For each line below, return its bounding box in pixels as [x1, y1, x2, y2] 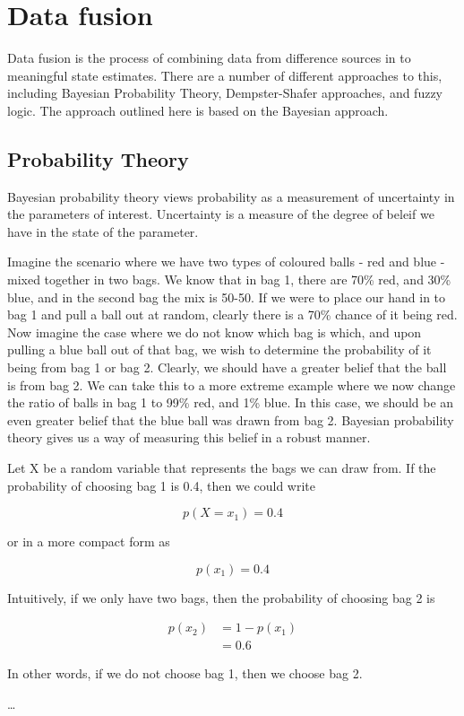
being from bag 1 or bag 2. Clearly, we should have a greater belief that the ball [7, 358, 447, 377]
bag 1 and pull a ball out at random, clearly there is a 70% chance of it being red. [7, 305, 458, 324]
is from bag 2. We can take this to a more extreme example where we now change [7, 375, 456, 394]
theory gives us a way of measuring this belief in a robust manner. [7, 428, 371, 447]
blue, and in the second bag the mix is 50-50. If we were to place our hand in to [7, 287, 446, 306]
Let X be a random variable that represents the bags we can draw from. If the [7, 458, 436, 477]
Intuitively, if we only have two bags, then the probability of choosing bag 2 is [7, 588, 435, 607]
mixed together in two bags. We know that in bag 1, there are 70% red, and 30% [7, 270, 451, 289]
